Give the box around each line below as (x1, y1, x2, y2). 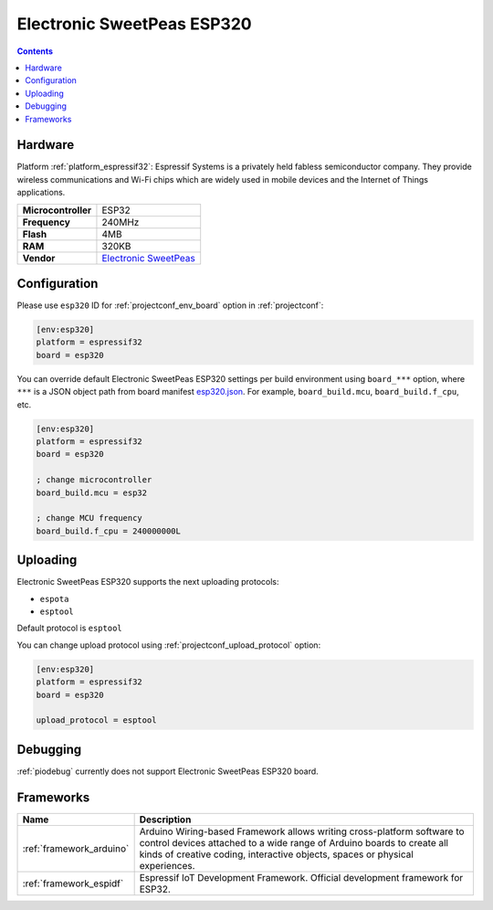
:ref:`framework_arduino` (22, 841, 130, 854)
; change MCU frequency (36, 513, 143, 524)
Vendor (22, 251, 56, 264)
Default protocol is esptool (16, 622, 122, 634)
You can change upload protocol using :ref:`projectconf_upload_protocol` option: (16, 640, 321, 651)
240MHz (101, 216, 140, 228)
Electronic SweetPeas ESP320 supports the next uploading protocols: (16, 577, 279, 587)
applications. (16, 187, 66, 198)
